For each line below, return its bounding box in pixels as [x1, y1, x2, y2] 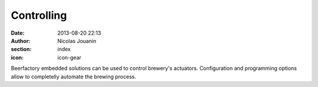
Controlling [11, 9, 67, 22]
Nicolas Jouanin [57, 37, 97, 44]
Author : [11, 37, 31, 44]
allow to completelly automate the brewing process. [11, 73, 137, 80]
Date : [11, 29, 25, 36]
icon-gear [57, 53, 82, 61]
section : [11, 46, 32, 53]
